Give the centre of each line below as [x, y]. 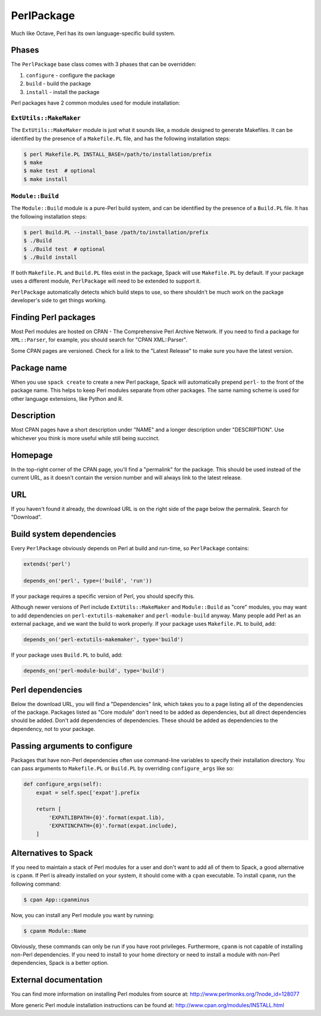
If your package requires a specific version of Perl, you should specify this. [103, 596]
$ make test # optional [60, 171]
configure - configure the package [70, 75]
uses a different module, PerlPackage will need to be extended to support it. [106, 281]
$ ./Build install [50, 257]
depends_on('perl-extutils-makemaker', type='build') [103, 640]
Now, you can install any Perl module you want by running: [83, 915]
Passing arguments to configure [72, 746]
